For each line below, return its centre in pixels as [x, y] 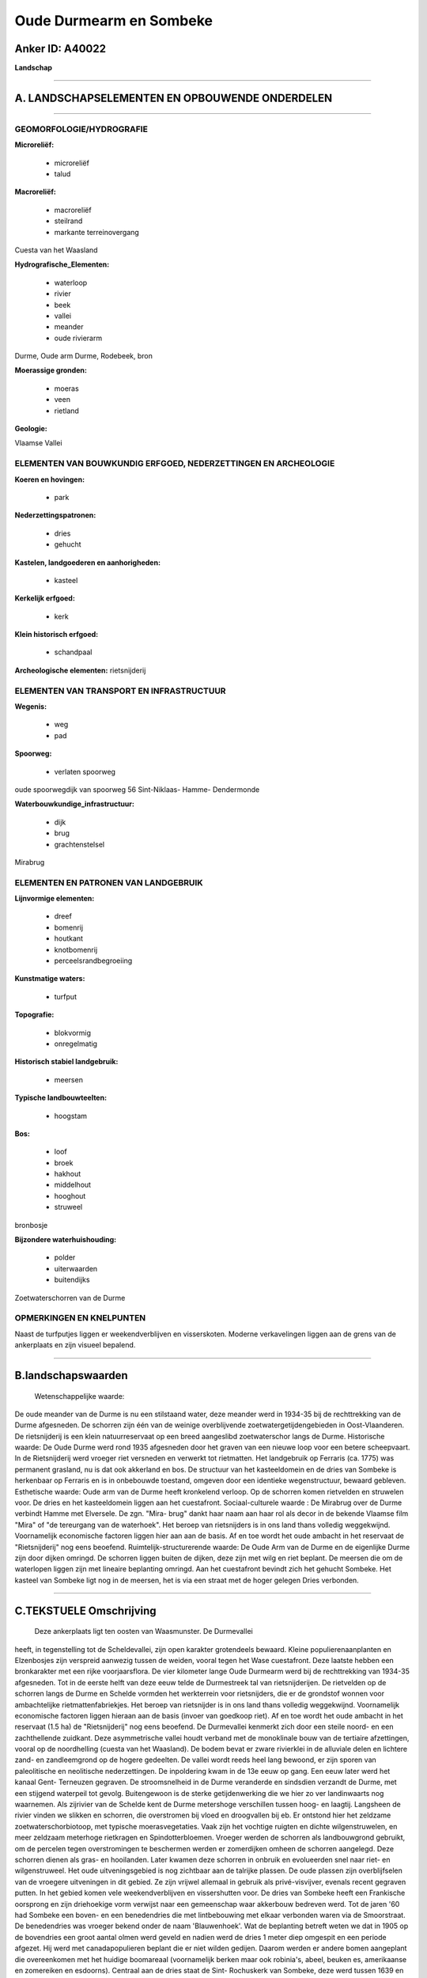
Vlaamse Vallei [38, 443]
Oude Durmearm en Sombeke [114, 21]
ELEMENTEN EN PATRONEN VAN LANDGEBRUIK [109, 882]
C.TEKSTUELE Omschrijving [86, 1610]
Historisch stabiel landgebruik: [66, 1062]
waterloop [71, 282]
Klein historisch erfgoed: [57, 635]
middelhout [72, 1185]
